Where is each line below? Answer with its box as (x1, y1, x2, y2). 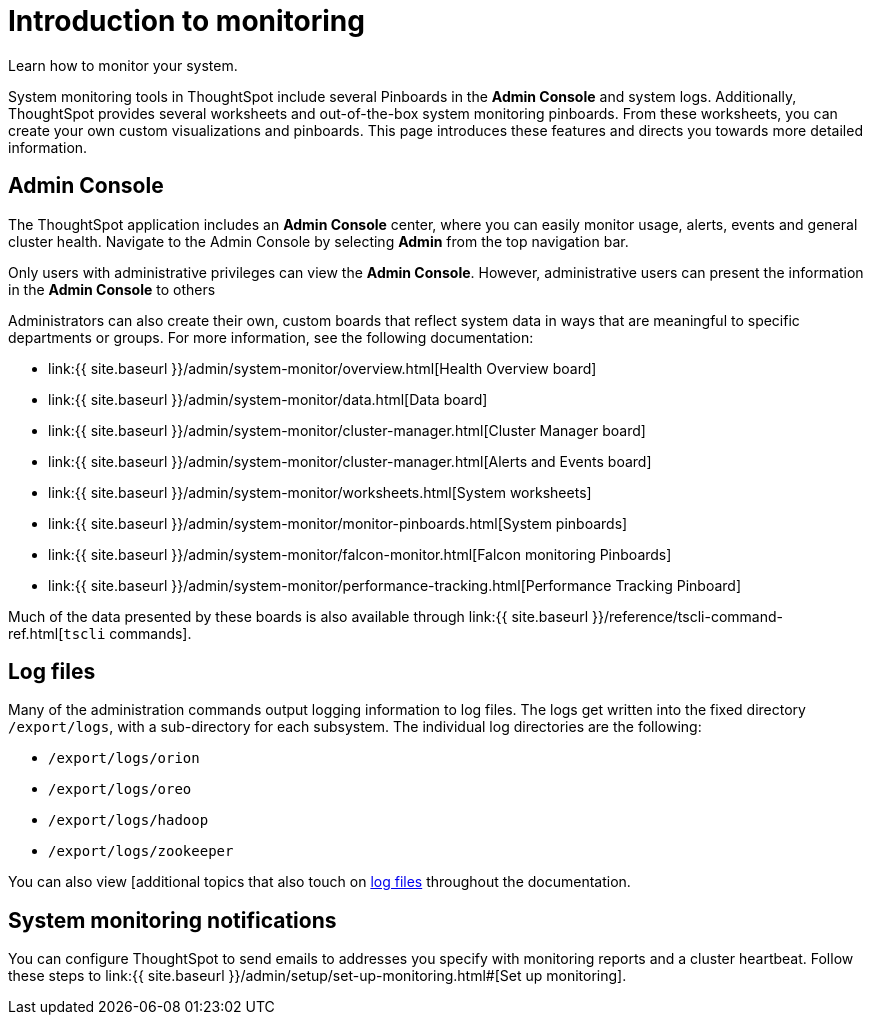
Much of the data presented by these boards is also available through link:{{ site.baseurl (8, 607, 589, 625)
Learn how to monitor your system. (8, 56, 238, 74)
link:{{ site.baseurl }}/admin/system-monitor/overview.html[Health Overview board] (48, 359, 597, 377)
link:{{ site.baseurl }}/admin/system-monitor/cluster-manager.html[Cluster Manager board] (48, 421, 646, 439)
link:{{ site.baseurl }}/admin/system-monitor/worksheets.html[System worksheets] (48, 483, 592, 501)
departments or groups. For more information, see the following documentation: (8, 328, 534, 346)
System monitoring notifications (8, 907, 337, 933)
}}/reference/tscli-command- (592, 607, 783, 625)
